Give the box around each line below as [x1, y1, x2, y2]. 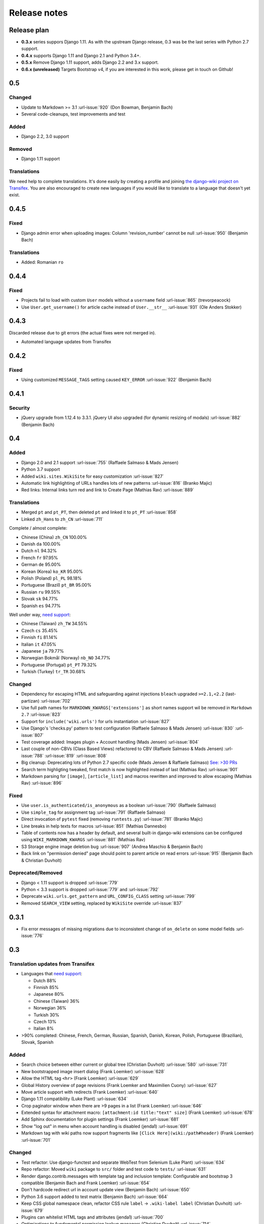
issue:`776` [21, 933, 44, 939]
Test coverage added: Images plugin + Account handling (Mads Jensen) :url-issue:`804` [21, 739, 199, 745]
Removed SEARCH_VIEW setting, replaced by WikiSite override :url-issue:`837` [21, 900, 183, 906]
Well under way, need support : [9, 612, 71, 617]
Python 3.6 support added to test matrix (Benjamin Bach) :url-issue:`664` [21, 1194, 169, 1200]
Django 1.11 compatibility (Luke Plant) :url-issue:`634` [21, 1096, 128, 1102]
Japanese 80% [33, 991, 65, 997]
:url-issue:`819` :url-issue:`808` [44, 753, 108, 758]
